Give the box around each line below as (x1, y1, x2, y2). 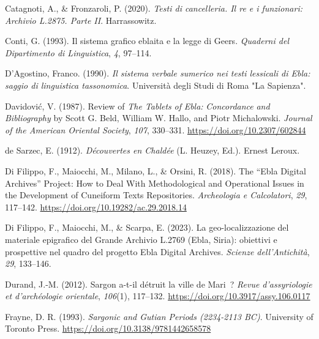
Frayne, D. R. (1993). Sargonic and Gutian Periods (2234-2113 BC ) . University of (5, 310, 313, 322)
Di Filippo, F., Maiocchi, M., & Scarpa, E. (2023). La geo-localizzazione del (5, 221, 289, 234)
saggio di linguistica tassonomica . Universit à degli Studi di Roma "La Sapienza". (5, 78, 306, 91)
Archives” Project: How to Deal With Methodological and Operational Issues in (5, 176, 304, 189)
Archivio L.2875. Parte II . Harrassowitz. (5, 13, 157, 26)
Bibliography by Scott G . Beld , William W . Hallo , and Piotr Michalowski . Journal (5, 111, 312, 124)
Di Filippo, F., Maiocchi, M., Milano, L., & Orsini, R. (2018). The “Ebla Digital (5, 164, 306, 177)
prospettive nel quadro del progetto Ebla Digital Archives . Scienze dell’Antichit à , (5, 245, 310, 258)
